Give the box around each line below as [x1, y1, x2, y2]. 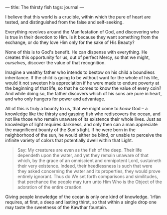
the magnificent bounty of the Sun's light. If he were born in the [5, 127, 136, 133]
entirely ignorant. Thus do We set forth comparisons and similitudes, [17, 174, 159, 179]
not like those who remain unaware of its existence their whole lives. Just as [5, 116, 162, 122]
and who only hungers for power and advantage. [5, 96, 106, 102]
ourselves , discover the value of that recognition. [5, 60, 106, 65]
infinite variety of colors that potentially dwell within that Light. [5, 137, 133, 143]
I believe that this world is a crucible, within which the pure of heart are [5, 14, 151, 19]
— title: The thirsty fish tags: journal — [5, 4, 84, 10]
